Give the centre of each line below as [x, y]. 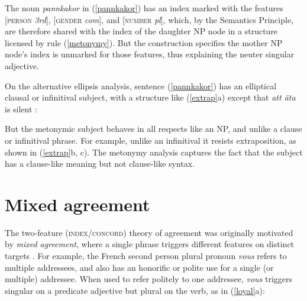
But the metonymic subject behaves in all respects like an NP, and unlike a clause [153, 129]
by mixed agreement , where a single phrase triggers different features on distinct [150, 244]
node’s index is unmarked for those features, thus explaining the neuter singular [150, 54]
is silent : [21, 109]
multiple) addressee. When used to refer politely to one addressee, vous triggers [149, 279]
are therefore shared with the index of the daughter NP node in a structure [141, 31]
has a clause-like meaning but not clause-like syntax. [100, 164]
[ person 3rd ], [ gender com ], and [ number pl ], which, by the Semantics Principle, [149, 19]
